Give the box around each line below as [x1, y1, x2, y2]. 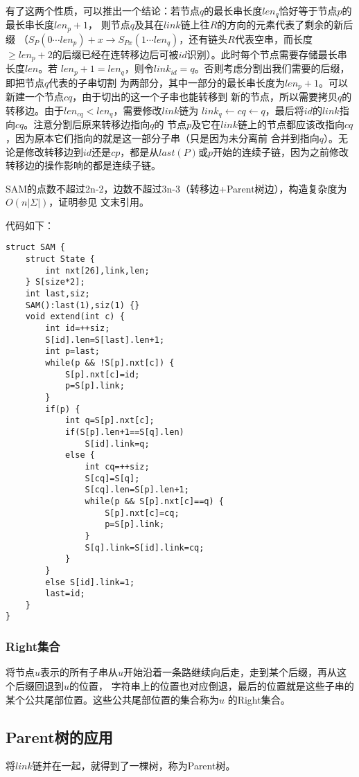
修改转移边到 [24, 144, 83, 159]
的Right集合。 [227, 692, 290, 706]
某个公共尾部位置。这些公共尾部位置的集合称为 [6, 692, 219, 706]
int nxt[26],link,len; [45, 265, 150, 276]
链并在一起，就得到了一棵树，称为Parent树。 [32, 758, 236, 773]
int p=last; [45, 346, 100, 357]
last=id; [45, 589, 85, 599]
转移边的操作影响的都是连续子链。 [6, 158, 161, 172]
